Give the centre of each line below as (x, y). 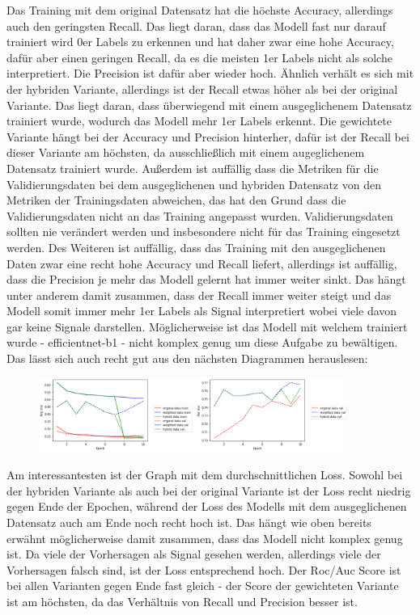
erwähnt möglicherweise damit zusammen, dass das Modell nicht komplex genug (205, 538)
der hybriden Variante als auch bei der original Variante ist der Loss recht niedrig (209, 490)
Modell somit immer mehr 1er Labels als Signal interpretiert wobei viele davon (202, 311)
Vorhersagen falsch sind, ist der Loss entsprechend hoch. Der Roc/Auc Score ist (204, 569)
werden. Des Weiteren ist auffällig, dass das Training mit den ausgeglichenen (196, 247)
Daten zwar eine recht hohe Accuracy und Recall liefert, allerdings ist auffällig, (202, 263)
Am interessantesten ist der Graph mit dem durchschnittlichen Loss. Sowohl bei (205, 475)
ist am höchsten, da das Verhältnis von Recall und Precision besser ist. (182, 602)
